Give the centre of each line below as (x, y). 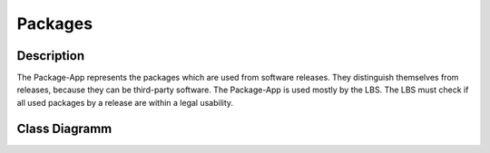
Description (51, 56)
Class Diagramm (64, 128)
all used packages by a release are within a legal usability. (125, 102)
